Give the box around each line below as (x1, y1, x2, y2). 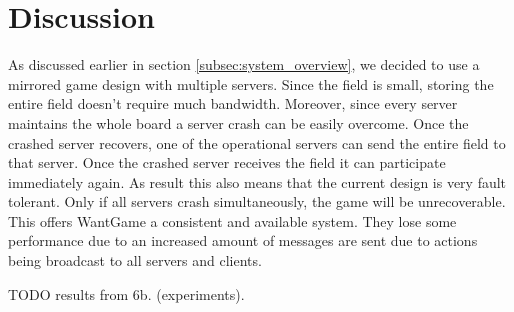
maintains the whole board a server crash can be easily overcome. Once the (8, 112, 469, 133)
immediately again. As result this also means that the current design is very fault (8, 171, 507, 192)
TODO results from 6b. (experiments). (8, 283, 245, 304)
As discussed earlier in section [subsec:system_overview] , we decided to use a (8, 54, 480, 75)
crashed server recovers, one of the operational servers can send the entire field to (8, 132, 506, 153)
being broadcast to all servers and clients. (8, 250, 262, 271)
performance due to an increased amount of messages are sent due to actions (8, 230, 478, 251)
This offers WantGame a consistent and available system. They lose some (8, 210, 457, 231)
